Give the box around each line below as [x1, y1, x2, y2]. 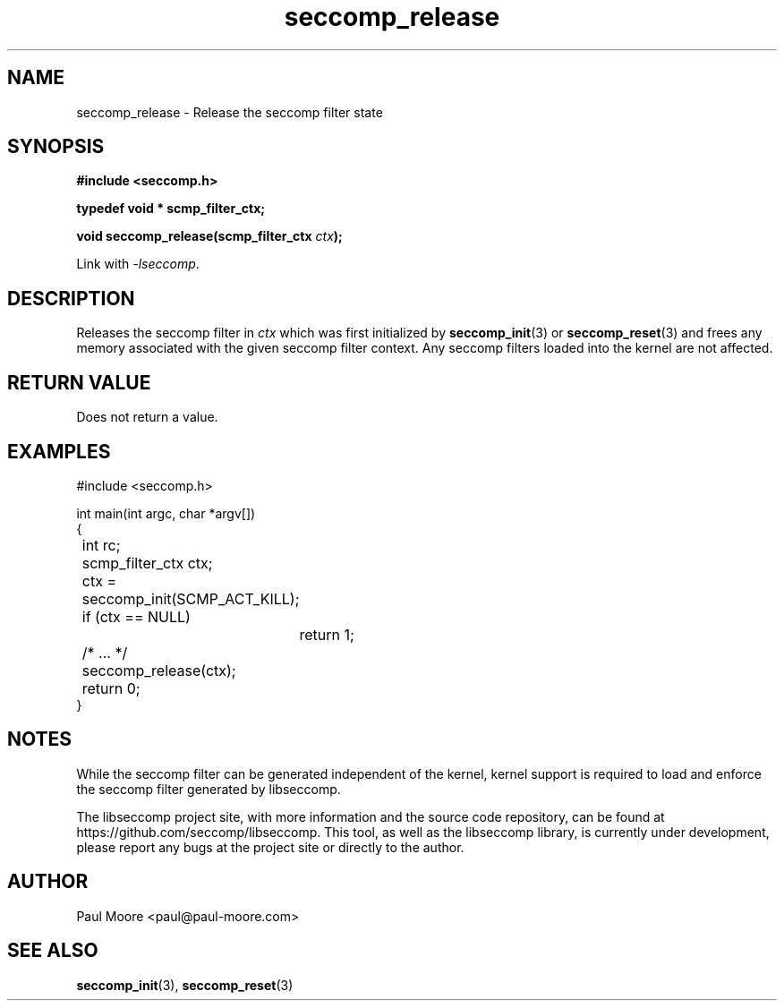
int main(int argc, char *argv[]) [76, 505, 256, 521]
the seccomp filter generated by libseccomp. [76, 781, 341, 797]
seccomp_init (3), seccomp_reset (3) [76, 977, 294, 993]
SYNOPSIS [7, 135, 105, 158]
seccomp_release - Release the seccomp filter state [76, 104, 383, 120]
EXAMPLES [7, 440, 111, 463]
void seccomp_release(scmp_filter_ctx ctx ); [76, 228, 343, 244]
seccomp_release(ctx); [81, 661, 236, 679]
